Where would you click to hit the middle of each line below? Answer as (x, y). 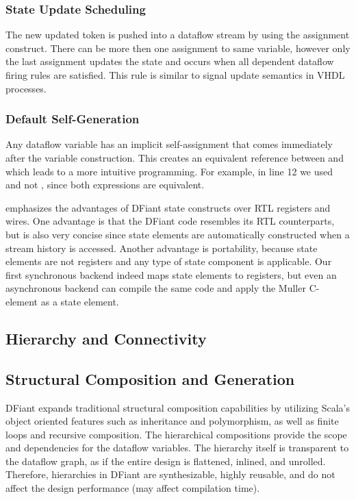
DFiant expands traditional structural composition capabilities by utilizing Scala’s (178, 407)
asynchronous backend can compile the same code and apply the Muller (156, 288)
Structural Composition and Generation (150, 378)
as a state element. (80, 301)
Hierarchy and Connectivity (106, 338)
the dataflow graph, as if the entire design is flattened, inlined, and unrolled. (166, 461)
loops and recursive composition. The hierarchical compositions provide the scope (176, 434)
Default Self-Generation (73, 119)
